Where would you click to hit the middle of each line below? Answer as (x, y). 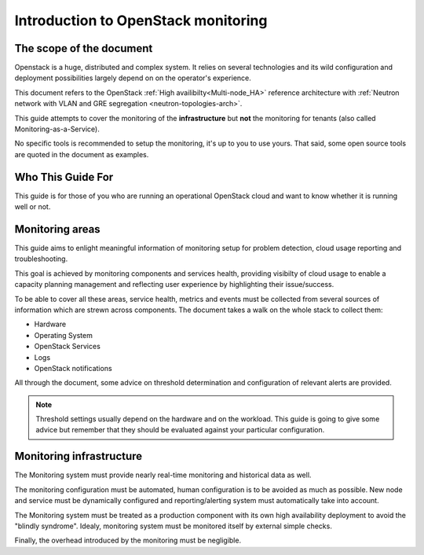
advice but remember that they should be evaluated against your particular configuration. (180, 430)
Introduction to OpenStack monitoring (141, 20)
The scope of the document (84, 48)
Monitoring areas (58, 229)
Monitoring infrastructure (79, 456)
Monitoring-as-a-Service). (57, 129)
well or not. (33, 207)
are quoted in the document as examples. (82, 154)
